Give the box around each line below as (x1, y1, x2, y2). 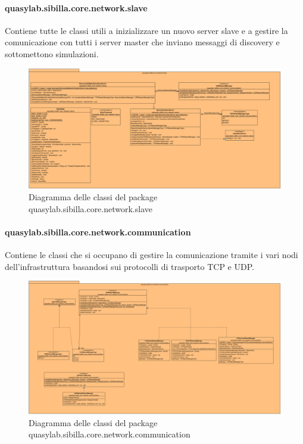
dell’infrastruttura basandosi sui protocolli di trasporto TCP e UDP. (5, 260, 254, 272)
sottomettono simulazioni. (5, 47, 99, 60)
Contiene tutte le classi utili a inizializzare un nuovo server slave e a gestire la (5, 24, 288, 36)
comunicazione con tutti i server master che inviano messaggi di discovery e (5, 36, 280, 48)
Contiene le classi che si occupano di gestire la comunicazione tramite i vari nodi (5, 249, 298, 261)
